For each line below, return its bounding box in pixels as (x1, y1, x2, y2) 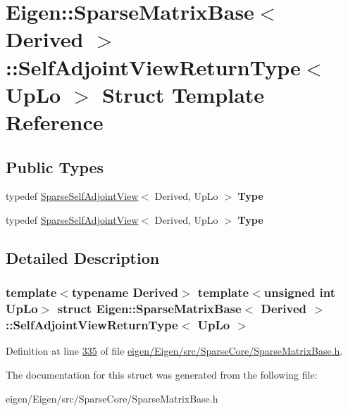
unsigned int (263, 284, 336, 301)
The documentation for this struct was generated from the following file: (6, 367, 318, 381)
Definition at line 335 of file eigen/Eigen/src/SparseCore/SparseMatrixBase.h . (6, 343, 343, 358)
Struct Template (101, 80, 265, 108)
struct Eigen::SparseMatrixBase (57, 300, 242, 317)
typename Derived (71, 284, 178, 301)
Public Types (6, 156, 104, 177)
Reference (6, 107, 104, 136)
